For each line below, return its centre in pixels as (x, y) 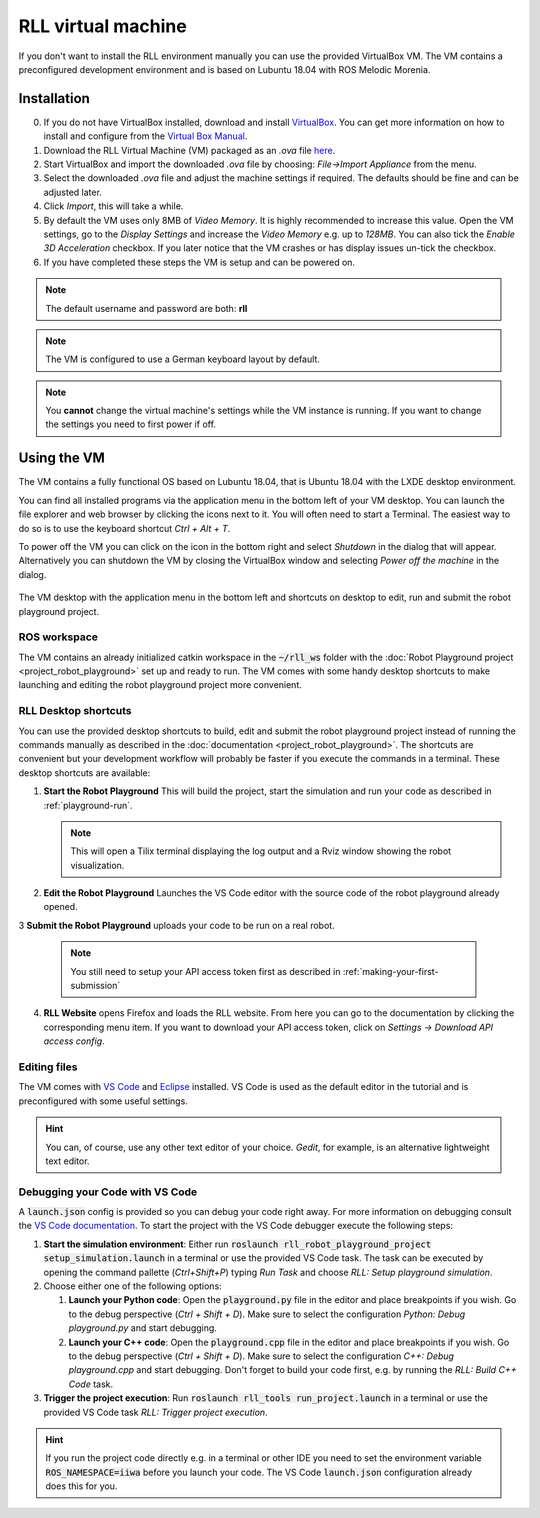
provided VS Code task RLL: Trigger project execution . (156, 1412)
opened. (61, 907)
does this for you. (81, 1486)
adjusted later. (72, 192)
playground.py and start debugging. (142, 1328)
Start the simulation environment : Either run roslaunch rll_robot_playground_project (237, 1244)
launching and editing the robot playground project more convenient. (160, 685)
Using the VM (61, 458)
